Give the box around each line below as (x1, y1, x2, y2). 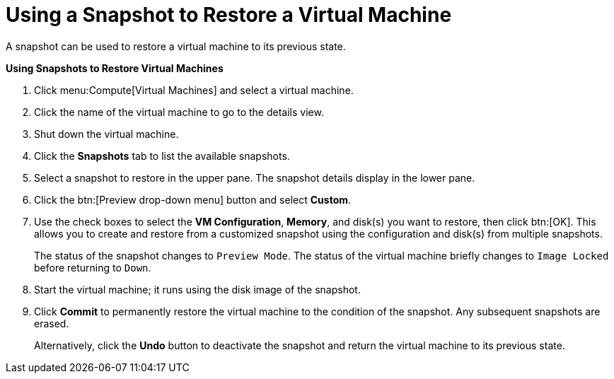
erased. (34, 317, 69, 330)
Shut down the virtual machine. (34, 127, 179, 140)
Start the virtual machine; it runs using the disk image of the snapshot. (34, 283, 361, 296)
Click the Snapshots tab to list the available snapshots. (34, 149, 290, 162)
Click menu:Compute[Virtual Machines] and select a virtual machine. (34, 83, 354, 96)
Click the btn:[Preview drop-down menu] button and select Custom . (34, 193, 352, 206)
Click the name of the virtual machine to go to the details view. (34, 105, 324, 118)
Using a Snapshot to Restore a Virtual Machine (6, 3, 452, 27)
